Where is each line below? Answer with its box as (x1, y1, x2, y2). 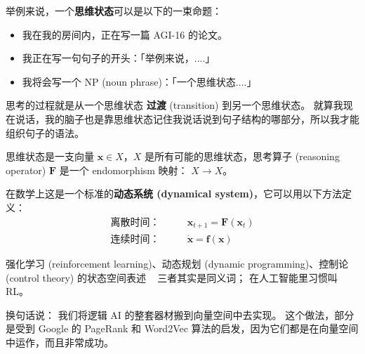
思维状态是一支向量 (6, 149, 94, 164)
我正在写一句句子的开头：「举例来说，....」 (22, 51, 215, 65)
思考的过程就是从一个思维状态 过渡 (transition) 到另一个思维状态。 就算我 (6, 98, 343, 112)
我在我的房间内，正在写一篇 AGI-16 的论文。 (22, 27, 227, 41)
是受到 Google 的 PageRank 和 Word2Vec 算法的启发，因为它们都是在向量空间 (6, 321, 359, 336)
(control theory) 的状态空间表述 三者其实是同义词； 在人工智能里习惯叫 (6, 270, 338, 284)
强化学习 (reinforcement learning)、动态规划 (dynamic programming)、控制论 (6, 256, 349, 271)
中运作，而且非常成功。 (6, 335, 114, 350)
